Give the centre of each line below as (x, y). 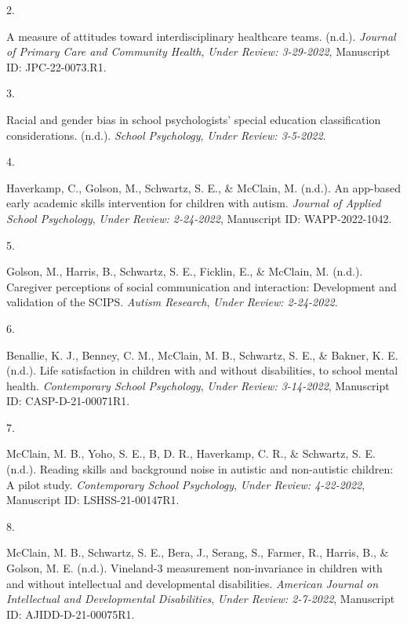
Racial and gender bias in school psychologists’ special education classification (194, 119)
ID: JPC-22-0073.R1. (56, 66)
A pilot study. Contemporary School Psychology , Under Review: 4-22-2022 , (186, 484)
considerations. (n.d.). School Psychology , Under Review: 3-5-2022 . (166, 135)
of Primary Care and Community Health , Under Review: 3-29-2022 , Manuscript (198, 51)
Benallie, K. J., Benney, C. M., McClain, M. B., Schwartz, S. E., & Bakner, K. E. (202, 355)
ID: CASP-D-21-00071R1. (68, 401)
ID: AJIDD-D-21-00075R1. (71, 614)
